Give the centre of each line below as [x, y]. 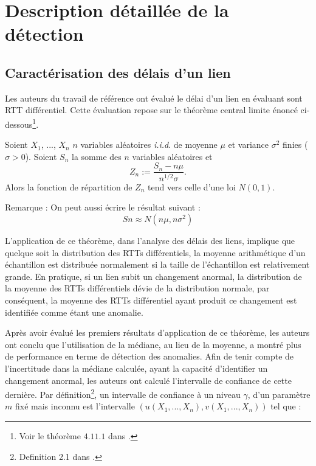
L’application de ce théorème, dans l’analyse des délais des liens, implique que [150, 240]
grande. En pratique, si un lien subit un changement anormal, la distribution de [153, 276]
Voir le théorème [50, 435]
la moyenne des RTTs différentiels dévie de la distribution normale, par [137, 288]
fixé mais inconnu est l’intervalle [75, 406]
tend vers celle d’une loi [192, 186]
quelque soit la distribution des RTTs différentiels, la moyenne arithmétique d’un [155, 252]
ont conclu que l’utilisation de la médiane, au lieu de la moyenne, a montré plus [153, 344]
